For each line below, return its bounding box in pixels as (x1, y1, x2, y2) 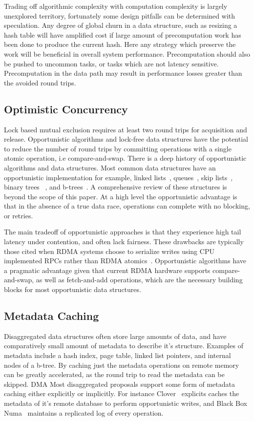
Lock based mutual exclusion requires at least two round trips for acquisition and (4, 124, 247, 134)
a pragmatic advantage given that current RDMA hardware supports (4, 265, 211, 275)
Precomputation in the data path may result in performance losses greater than (4, 68, 242, 78)
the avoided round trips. (4, 77, 76, 87)
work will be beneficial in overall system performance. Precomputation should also (4, 48, 250, 59)
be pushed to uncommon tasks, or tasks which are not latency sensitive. (4, 58, 219, 68)
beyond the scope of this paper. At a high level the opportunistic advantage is (4, 191, 237, 201)
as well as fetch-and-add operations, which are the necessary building (36, 274, 243, 285)
